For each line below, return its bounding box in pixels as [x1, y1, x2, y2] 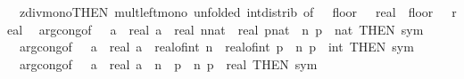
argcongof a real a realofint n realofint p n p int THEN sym [19, 37, 414, 56]
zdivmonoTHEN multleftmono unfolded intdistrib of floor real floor [19, 3, 434, 20]
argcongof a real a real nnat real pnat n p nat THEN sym [38, 20, 424, 38]
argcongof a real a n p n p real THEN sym [19, 54, 318, 73]
